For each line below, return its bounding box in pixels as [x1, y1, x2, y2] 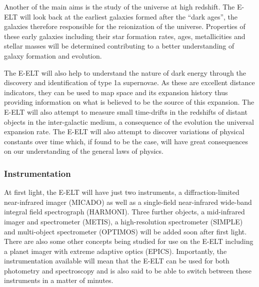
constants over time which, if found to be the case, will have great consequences [4, 136, 248, 146]
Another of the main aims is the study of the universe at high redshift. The [4, 2, 235, 12]
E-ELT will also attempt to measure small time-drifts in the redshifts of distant [4, 106, 247, 117]
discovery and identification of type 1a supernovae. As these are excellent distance [4, 77, 255, 88]
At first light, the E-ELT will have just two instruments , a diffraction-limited [4, 187, 239, 197]
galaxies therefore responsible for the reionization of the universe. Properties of [4, 21, 245, 32]
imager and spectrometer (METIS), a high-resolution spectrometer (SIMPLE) [4, 216, 243, 226]
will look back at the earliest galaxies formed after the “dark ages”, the [19, 11, 238, 22]
